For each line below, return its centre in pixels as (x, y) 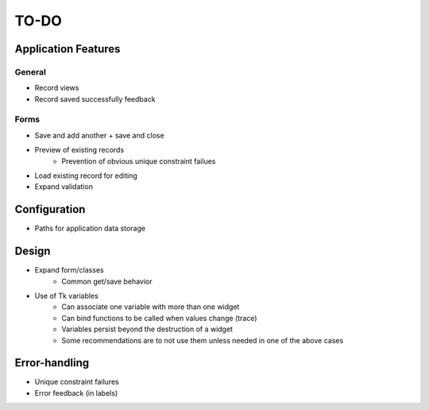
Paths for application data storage (90, 228)
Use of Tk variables (66, 296)
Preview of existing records (79, 150)
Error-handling (52, 363)
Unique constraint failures (77, 382)
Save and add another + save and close (99, 135)
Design (33, 251)
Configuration (50, 209)
